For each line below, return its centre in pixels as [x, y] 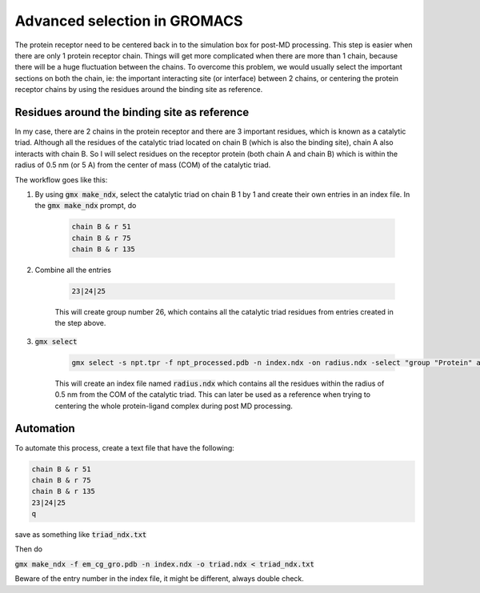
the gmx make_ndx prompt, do [86, 206]
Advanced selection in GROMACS [129, 21]
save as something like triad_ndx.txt [81, 535]
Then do [29, 549]
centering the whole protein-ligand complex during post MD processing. [174, 406]
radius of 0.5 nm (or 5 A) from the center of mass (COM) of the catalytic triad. [143, 165]
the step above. [80, 323]
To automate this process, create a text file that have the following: [125, 447]
